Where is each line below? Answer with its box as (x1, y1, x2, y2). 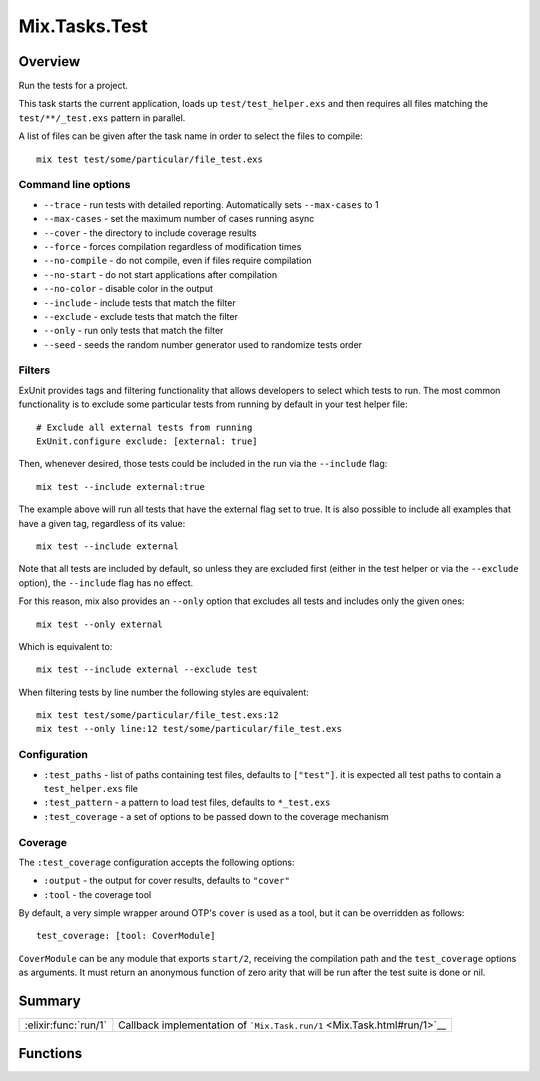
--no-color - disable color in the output (43, 283, 214, 295)
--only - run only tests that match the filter (43, 325, 224, 337)
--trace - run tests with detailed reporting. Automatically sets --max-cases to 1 (43, 198, 379, 210)
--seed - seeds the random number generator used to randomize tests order (43, 338, 363, 350)
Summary (18, 993, 81, 1010)
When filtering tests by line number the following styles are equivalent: (18, 686, 309, 698)
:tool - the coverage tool (43, 888, 152, 900)
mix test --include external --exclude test (36, 664, 259, 675)
